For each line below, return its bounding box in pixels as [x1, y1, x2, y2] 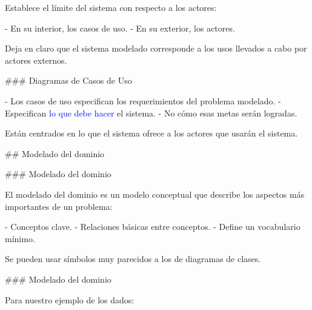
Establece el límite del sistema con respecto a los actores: [5, 1, 217, 13]
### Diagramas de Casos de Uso [5, 74, 132, 87]
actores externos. [5, 53, 67, 66]
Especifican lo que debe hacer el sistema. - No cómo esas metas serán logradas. [5, 106, 297, 119]
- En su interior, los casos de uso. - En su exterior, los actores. [5, 21, 235, 34]
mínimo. [5, 232, 35, 244]
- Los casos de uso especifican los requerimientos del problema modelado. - [5, 94, 281, 107]
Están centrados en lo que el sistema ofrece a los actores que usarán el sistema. [5, 127, 298, 140]
